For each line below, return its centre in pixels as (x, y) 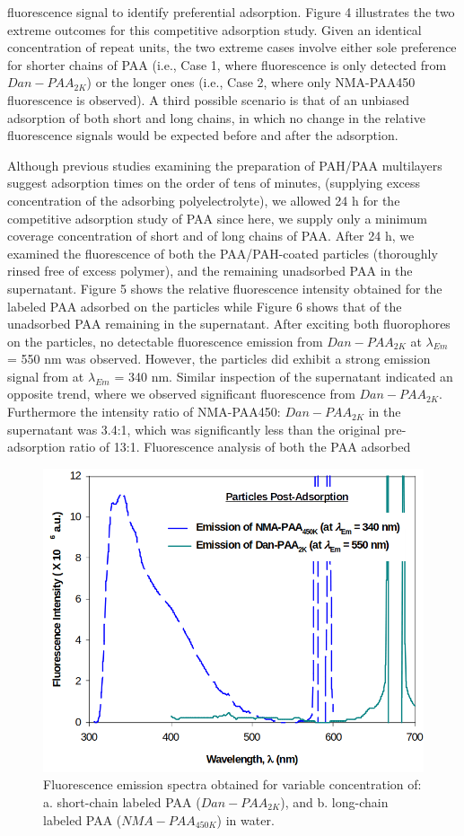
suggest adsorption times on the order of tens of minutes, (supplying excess (214, 183)
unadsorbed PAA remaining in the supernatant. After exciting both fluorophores (229, 324)
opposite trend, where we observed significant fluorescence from (181, 394)
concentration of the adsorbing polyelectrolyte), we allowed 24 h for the (204, 200)
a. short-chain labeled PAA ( (122, 802)
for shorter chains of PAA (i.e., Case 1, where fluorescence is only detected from (227, 64)
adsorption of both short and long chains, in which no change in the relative (216, 117)
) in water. (245, 819)
